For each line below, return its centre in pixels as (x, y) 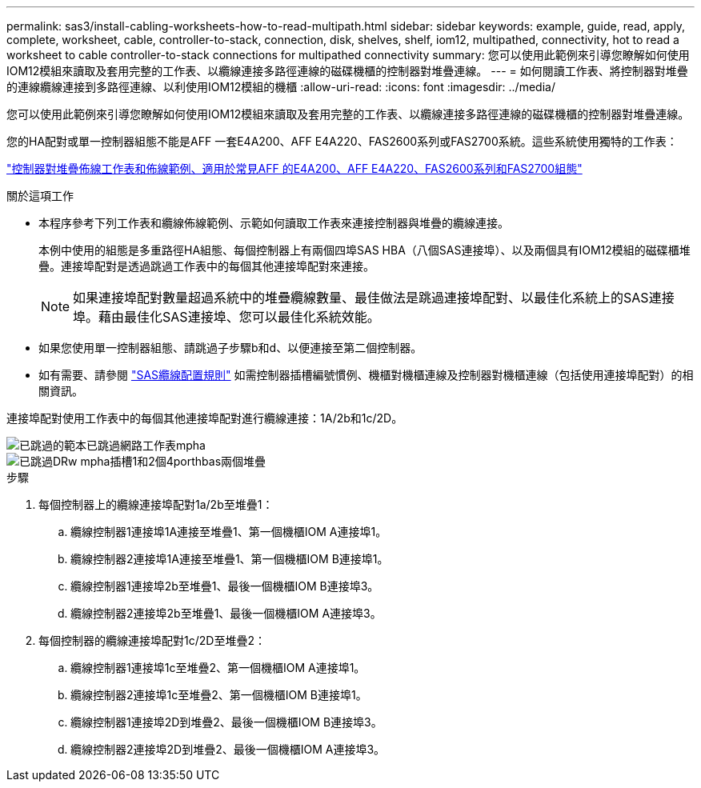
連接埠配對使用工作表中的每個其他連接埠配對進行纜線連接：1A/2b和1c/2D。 (205, 418)
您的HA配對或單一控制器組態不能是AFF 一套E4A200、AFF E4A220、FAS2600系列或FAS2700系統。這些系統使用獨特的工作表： (342, 141)
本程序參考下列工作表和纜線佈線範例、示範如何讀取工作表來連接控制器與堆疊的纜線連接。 (274, 223)
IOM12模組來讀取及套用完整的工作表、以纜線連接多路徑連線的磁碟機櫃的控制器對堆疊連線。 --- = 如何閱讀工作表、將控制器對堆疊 (347, 71)
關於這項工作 (40, 196)
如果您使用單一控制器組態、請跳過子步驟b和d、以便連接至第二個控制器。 (230, 348)
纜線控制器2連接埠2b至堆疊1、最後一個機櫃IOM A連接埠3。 (226, 613)
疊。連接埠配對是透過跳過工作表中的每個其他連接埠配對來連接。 (206, 266)
